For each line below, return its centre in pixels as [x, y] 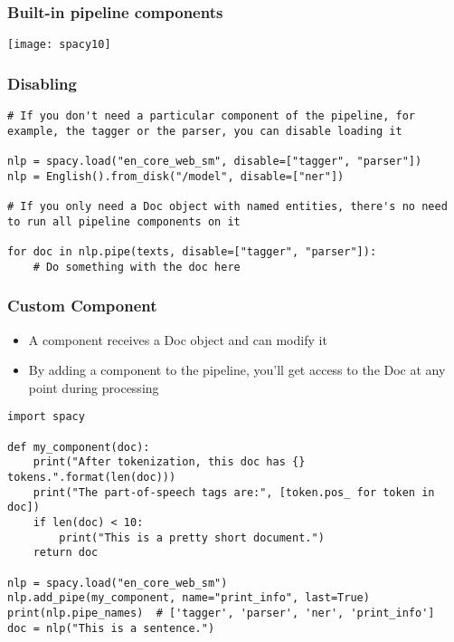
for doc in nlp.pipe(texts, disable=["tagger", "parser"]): [192, 252]
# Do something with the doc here [137, 267]
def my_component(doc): [79, 447]
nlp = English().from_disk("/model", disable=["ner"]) [176, 176]
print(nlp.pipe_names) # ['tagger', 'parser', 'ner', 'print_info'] [221, 613]
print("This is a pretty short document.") [192, 537]
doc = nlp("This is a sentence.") [111, 628]
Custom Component [82, 306]
